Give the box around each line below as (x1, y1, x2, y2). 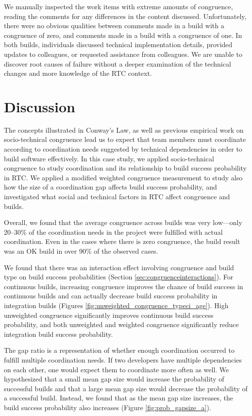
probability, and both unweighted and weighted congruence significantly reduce (4, 319, 239, 329)
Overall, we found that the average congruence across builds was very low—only (4, 217, 242, 227)
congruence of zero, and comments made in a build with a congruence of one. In (4, 30, 242, 40)
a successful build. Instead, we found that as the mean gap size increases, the (4, 393, 233, 403)
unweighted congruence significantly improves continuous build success (4, 310, 214, 320)
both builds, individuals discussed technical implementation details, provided (4, 39, 233, 50)
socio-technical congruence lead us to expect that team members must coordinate (4, 134, 246, 144)
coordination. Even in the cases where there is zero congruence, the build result (4, 236, 240, 246)
